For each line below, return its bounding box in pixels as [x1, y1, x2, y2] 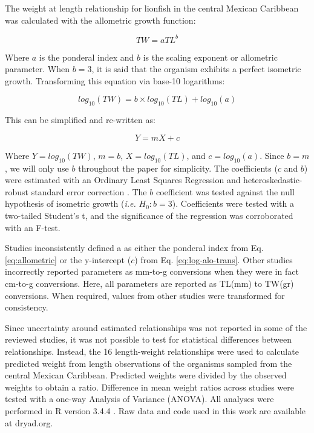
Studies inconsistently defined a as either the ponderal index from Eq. [5, 241, 264, 254]
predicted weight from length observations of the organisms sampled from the [5, 357, 292, 369]
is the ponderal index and [39, 50, 134, 63]
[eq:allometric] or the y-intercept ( [5, 253, 131, 266]
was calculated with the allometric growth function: [5, 13, 196, 26]
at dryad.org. [5, 416, 53, 429]
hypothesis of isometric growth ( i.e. [5, 197, 136, 210]
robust [5, 185, 29, 198]
